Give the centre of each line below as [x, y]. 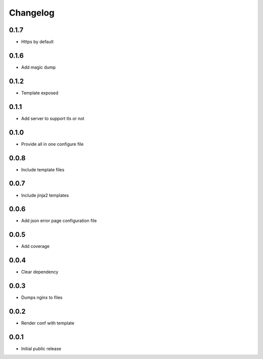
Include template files [43, 170]
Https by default [37, 42]
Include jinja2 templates [45, 195]
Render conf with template [48, 323]
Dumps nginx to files [42, 298]
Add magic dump [38, 67]
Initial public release [41, 348]
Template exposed [40, 93]
